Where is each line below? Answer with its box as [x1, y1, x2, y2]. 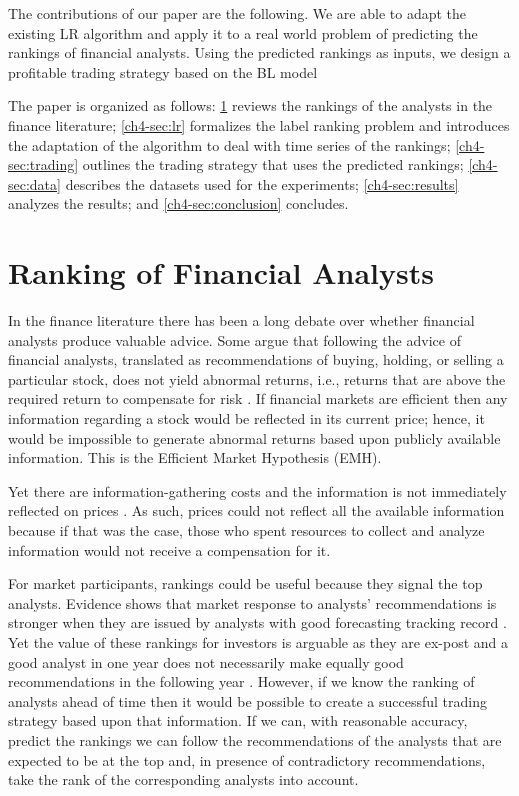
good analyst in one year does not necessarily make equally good [8, 651, 404, 672]
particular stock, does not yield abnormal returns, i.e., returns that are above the [8, 368, 506, 389]
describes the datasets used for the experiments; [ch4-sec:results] [65, 173, 459, 194]
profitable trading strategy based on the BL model [8, 61, 318, 82]
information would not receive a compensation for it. [8, 539, 331, 560]
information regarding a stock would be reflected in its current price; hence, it [8, 408, 485, 429]
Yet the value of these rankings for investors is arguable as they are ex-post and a [8, 631, 509, 652]
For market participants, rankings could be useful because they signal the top [8, 573, 483, 594]
